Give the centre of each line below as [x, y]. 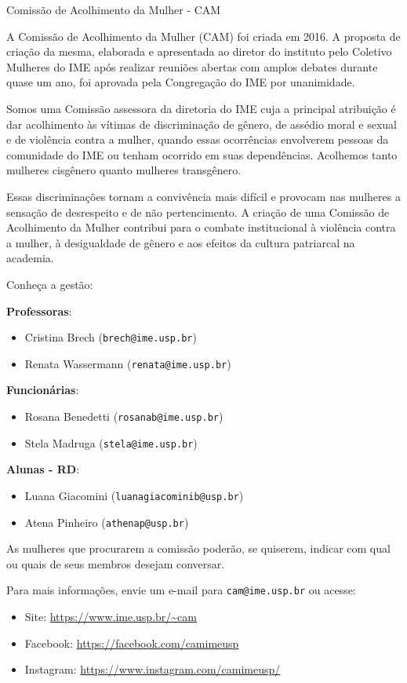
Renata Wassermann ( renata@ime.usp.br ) [128, 363]
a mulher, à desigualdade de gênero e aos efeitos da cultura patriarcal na [181, 242]
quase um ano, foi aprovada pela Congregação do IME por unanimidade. [181, 82]
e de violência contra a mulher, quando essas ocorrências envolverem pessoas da [198, 139]
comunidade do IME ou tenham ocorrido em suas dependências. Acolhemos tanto [202, 154]
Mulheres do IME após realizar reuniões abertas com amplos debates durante [192, 66]
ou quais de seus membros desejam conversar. [116, 563]
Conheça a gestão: [50, 284]
